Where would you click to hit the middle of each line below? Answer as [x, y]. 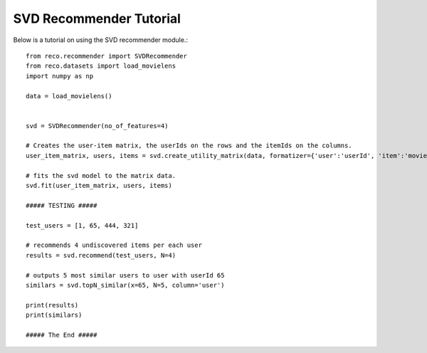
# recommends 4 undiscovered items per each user [114, 245]
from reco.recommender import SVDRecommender [107, 56]
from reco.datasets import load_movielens [101, 66]
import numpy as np [60, 76]
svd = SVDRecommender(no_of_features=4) [97, 126]
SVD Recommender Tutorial [97, 19]
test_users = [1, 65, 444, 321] [82, 225]
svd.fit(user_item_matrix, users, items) [99, 186]
